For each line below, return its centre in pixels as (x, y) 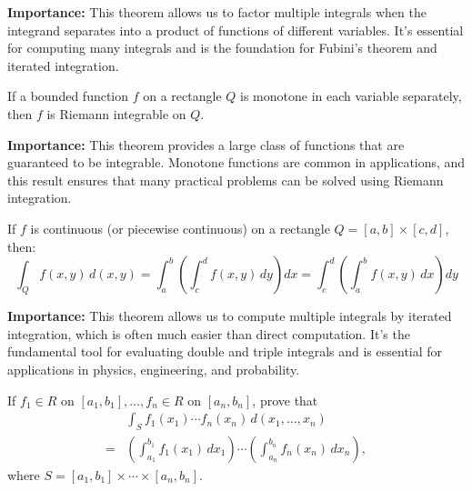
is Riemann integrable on (116, 113)
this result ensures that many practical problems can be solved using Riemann (226, 180)
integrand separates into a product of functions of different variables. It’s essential (236, 30)
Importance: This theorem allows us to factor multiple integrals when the (217, 12)
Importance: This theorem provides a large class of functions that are (206, 144)
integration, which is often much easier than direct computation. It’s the (209, 333)
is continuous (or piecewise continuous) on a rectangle (180, 228)
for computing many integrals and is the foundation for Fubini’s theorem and (222, 48)
